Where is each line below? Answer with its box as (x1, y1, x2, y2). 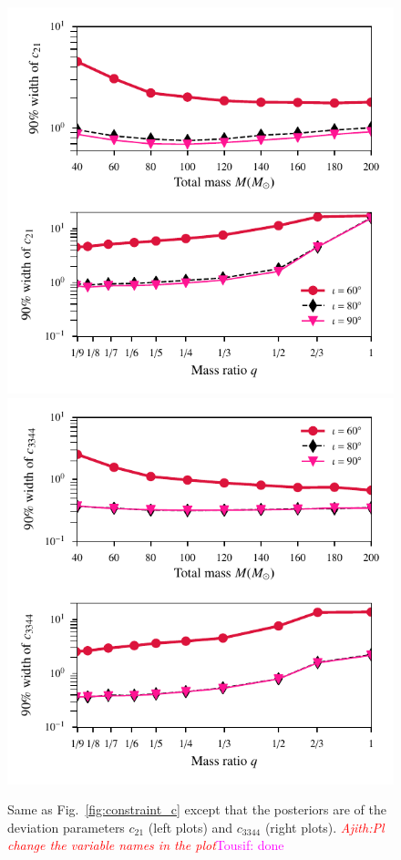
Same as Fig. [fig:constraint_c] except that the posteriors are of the (7, 800, 386, 819)
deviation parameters (7, 817, 125, 836)
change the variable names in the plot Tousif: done (7, 835, 284, 855)
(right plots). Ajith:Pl (264, 817, 385, 836)
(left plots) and (148, 817, 233, 836)
